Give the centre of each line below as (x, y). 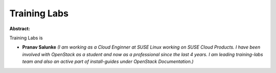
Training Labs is (26, 38)
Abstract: (20, 29)
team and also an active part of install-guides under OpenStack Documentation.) (108, 62)
